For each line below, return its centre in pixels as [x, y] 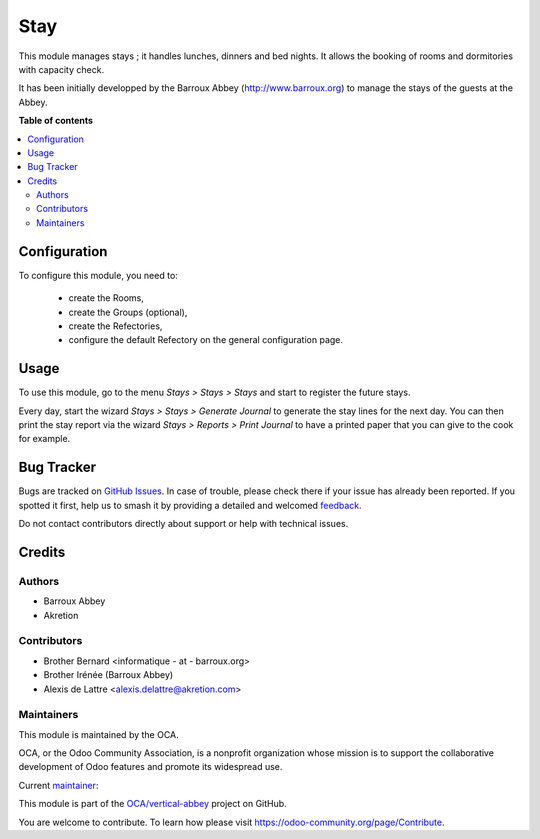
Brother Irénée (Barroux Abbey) [108, 675]
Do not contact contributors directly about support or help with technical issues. [183, 524]
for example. [44, 439]
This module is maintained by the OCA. [98, 734]
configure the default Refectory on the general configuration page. [206, 340]
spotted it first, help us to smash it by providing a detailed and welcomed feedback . [190, 505]
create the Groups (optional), [128, 312]
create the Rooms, [106, 298]
